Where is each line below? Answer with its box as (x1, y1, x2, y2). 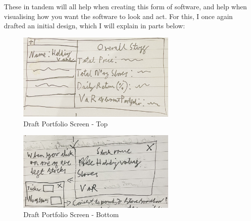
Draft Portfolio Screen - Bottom (23, 209, 119, 220)
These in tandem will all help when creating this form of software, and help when (4, 1, 247, 11)
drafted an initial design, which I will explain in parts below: (4, 20, 185, 31)
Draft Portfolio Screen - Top (23, 118, 108, 128)
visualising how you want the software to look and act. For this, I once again (4, 11, 233, 21)
